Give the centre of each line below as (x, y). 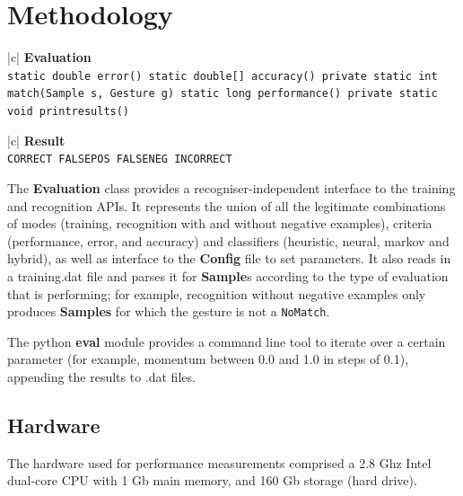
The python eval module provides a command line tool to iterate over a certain (227, 341)
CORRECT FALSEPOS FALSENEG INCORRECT (120, 159)
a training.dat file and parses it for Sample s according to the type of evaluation (228, 275)
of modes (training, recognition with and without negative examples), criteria (220, 223)
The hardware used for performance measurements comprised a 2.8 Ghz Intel (219, 462)
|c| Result (36, 140)
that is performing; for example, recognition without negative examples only (217, 293)
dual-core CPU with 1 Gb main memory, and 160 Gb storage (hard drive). (212, 480)
